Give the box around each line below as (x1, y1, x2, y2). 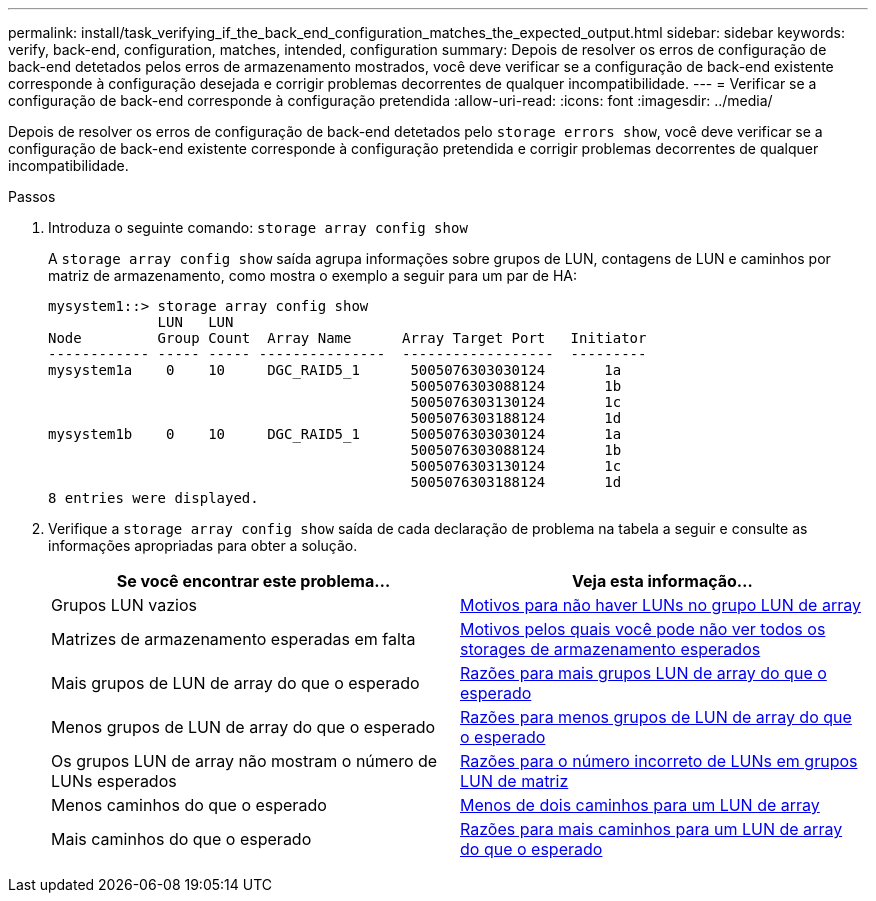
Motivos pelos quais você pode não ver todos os (460, 619, 826, 639)
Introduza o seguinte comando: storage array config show (48, 219, 468, 236)
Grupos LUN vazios (51, 595, 197, 615)
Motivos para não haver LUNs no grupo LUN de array (460, 595, 861, 615)
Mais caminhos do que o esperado (51, 829, 312, 849)
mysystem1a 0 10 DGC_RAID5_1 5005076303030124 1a (48, 362, 622, 378)
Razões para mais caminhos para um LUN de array (460, 819, 843, 839)
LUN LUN (157, 314, 234, 330)
